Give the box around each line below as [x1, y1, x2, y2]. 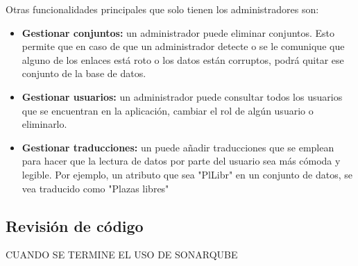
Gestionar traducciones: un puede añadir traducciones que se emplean [22, 140, 334, 154]
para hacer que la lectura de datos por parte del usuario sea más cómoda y [22, 153, 341, 168]
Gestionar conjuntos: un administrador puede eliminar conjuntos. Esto [22, 25, 335, 40]
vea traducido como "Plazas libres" [22, 181, 169, 195]
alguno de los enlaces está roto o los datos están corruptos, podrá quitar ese [22, 52, 344, 67]
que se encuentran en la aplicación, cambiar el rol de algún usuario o [22, 103, 314, 117]
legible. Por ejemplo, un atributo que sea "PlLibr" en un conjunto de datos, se [22, 167, 352, 181]
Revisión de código [6, 215, 144, 236]
